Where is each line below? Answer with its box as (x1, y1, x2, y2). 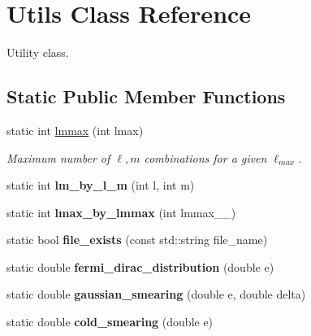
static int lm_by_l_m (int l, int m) (6, 177, 195, 194)
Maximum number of (6, 149, 110, 166)
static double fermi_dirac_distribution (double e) (6, 258, 274, 275)
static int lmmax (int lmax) (6, 121, 144, 138)
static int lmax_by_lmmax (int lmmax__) (6, 203, 236, 220)
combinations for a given (144, 149, 267, 166)
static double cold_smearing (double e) (6, 313, 214, 330)
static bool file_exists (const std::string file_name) (6, 231, 268, 248)
